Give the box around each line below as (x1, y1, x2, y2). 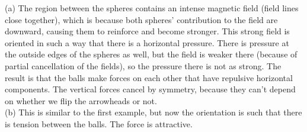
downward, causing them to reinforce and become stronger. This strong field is (5, 25, 290, 37)
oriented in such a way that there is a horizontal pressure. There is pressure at (5, 36, 289, 49)
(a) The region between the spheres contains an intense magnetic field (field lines (5, 2, 299, 14)
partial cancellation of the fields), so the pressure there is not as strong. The (5, 59, 282, 72)
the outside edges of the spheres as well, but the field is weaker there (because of (5, 48, 298, 60)
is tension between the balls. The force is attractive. (5, 117, 193, 130)
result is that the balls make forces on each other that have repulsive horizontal (5, 71, 293, 83)
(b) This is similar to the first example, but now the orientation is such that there (5, 106, 302, 118)
